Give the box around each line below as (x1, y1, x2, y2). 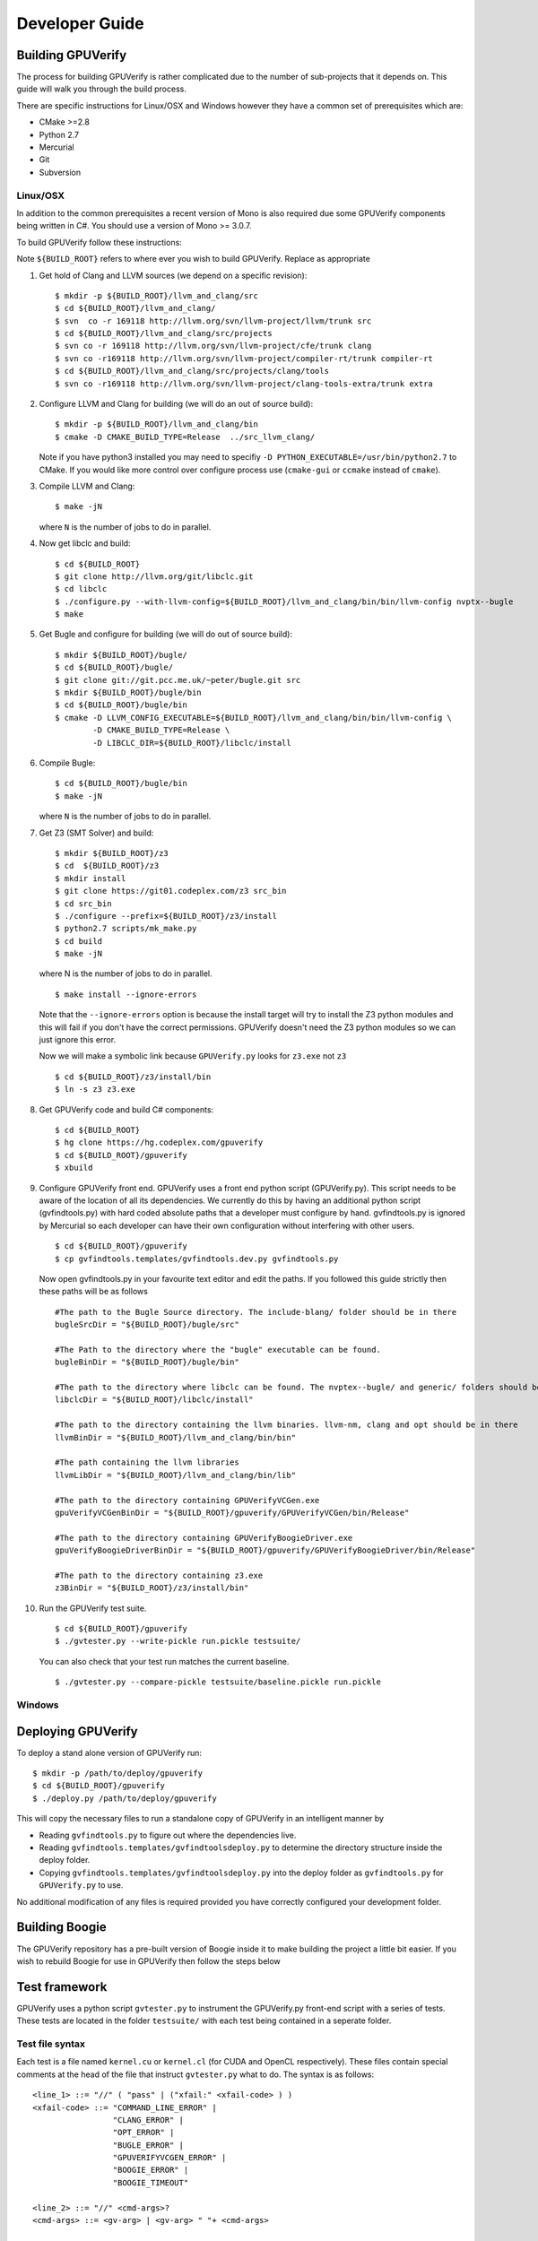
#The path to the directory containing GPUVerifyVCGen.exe (55, 1495, 320, 1505)
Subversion (39, 167, 82, 177)
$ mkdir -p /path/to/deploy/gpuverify (32, 1769, 204, 1778)
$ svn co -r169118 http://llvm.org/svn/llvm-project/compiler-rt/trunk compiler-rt (55, 353, 434, 363)
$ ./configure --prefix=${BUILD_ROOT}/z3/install (55, 911, 278, 921)
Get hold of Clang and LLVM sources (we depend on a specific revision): (39, 270, 308, 281)
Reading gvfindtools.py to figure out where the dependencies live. (39, 1830, 297, 1840)
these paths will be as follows (39, 1286, 148, 1297)
